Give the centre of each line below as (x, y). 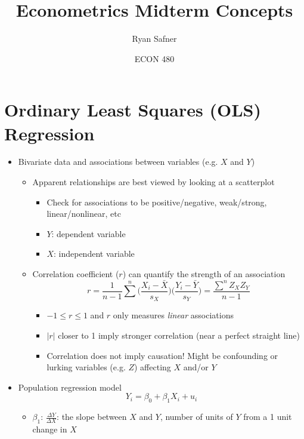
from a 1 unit (268, 417)
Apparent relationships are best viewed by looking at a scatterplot (153, 182)
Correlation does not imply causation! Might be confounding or (162, 355)
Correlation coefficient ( (76, 274)
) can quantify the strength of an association (204, 274)
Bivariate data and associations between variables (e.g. (118, 162)
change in (50, 429)
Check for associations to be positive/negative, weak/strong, (157, 202)
